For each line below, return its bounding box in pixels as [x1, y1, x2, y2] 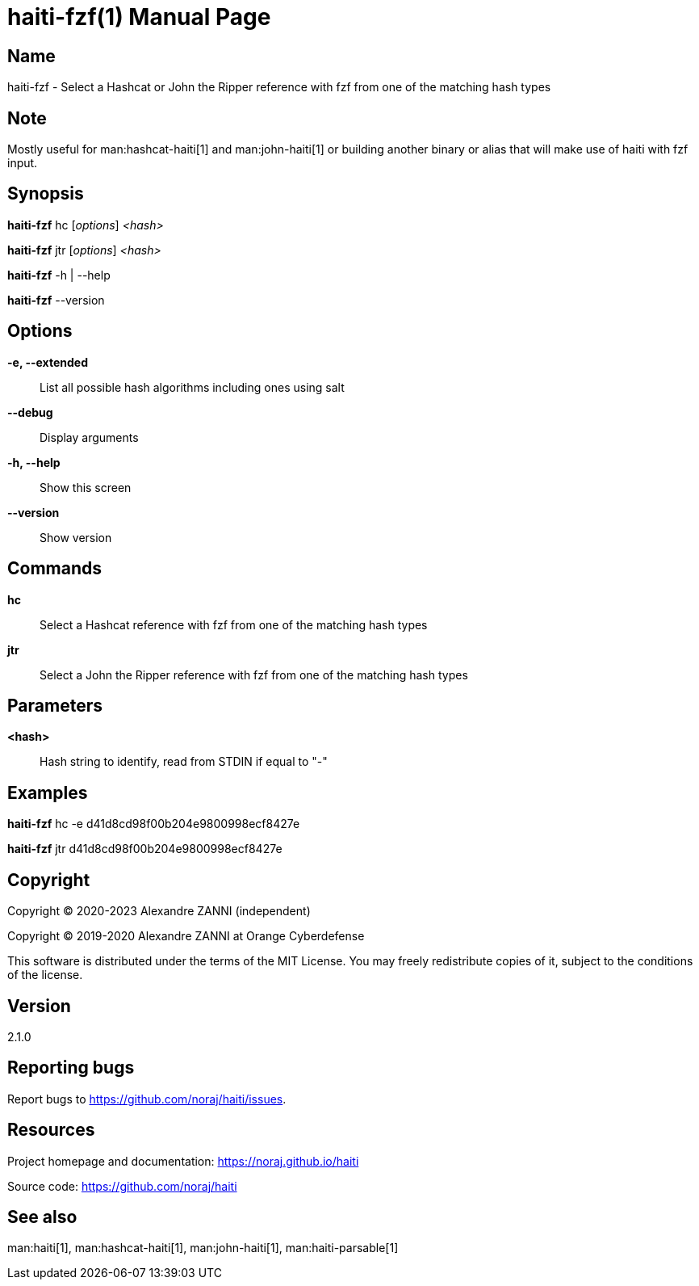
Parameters [7, 695, 103, 716]
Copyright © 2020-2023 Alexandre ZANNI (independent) [7, 904, 311, 918]
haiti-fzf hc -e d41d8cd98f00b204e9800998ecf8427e [7, 817, 300, 831]
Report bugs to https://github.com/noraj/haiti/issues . [7, 1091, 287, 1106]
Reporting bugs [7, 1057, 135, 1078]
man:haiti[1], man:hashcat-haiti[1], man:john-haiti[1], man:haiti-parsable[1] [7, 1241, 399, 1255]
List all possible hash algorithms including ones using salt [40, 380, 345, 394]
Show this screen [40, 480, 132, 494]
